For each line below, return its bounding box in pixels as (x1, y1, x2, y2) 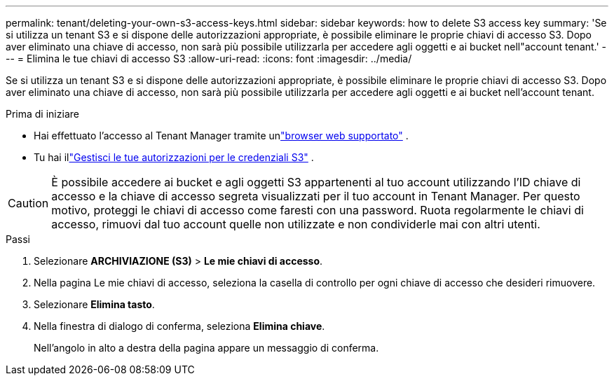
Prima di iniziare (6, 108, 79, 120)
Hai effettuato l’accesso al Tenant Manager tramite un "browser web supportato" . (34, 130, 409, 141)
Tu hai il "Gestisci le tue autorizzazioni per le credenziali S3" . (34, 151, 314, 163)
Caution (8, 196, 49, 210)
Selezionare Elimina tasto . (34, 298, 155, 310)
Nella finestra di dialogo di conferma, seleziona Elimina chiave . (34, 320, 325, 332)
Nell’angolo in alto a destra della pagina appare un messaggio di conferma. (34, 342, 379, 354)
